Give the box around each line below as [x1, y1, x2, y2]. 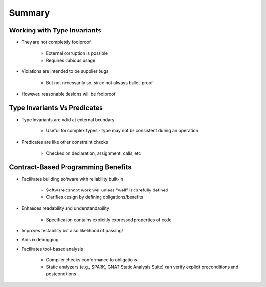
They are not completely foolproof [21, 39, 91, 45]
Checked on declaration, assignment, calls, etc [46, 150, 141, 156]
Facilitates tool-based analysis [21, 246, 83, 252]
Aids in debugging [21, 237, 59, 243]
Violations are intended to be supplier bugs [21, 68, 109, 74]
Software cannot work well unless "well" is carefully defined [46, 187, 168, 193]
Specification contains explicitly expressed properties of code [46, 217, 172, 223]
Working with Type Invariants [9, 26, 102, 34]
